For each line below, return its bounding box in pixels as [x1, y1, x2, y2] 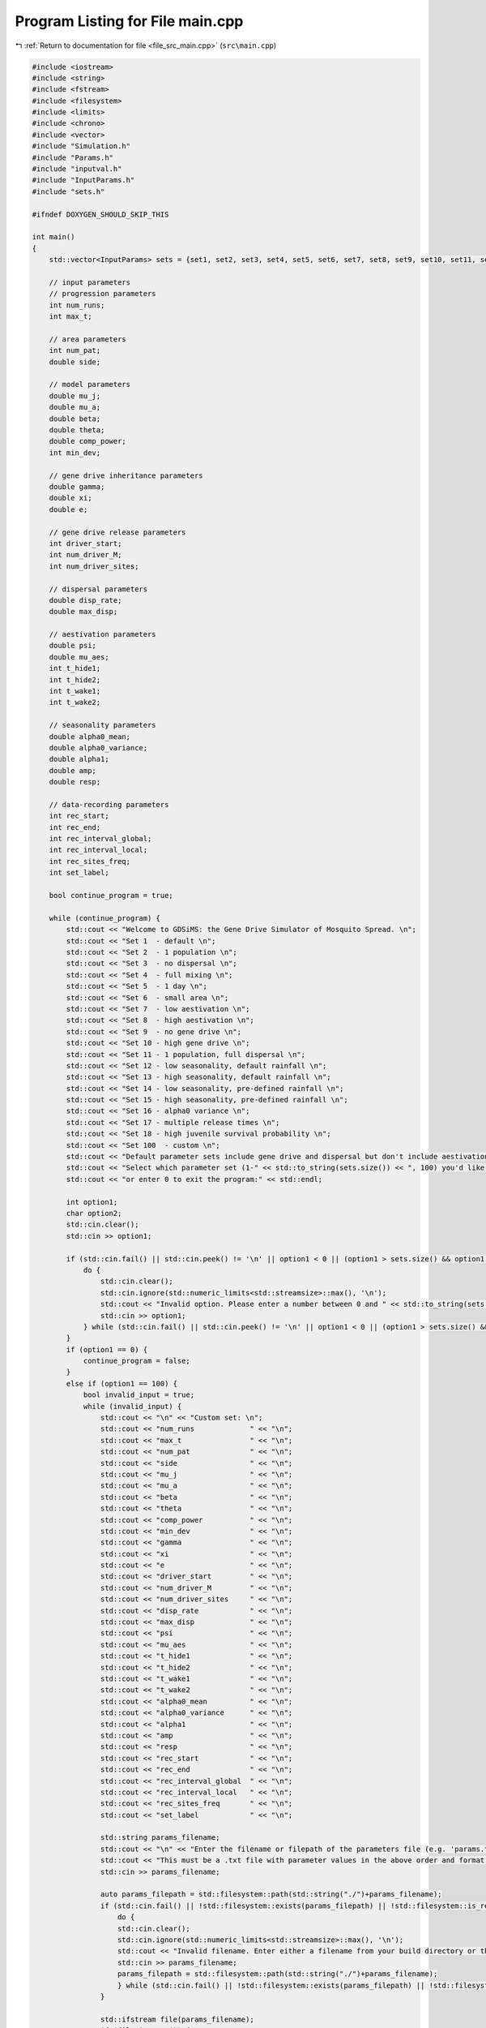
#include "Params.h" [32, 153, 113, 162]
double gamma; [49, 482, 105, 491]
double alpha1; [49, 754, 109, 764]
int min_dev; [49, 448, 101, 458]
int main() [32, 232, 75, 242]
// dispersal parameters [49, 584, 148, 594]
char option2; [66, 1209, 122, 1218]
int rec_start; [49, 811, 109, 821]
